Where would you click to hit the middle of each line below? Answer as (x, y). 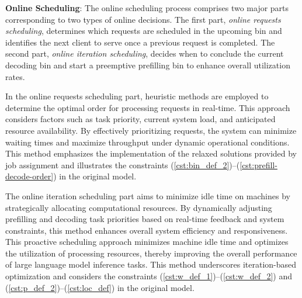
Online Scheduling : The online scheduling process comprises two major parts (147, 8)
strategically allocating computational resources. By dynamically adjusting (139, 207)
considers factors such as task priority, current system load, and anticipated (140, 119)
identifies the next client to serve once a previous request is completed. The (140, 42)
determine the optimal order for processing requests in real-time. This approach (148, 107)
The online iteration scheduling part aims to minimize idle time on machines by (148, 195)
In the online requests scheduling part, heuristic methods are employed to (137, 96)
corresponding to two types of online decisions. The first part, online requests (143, 19)
